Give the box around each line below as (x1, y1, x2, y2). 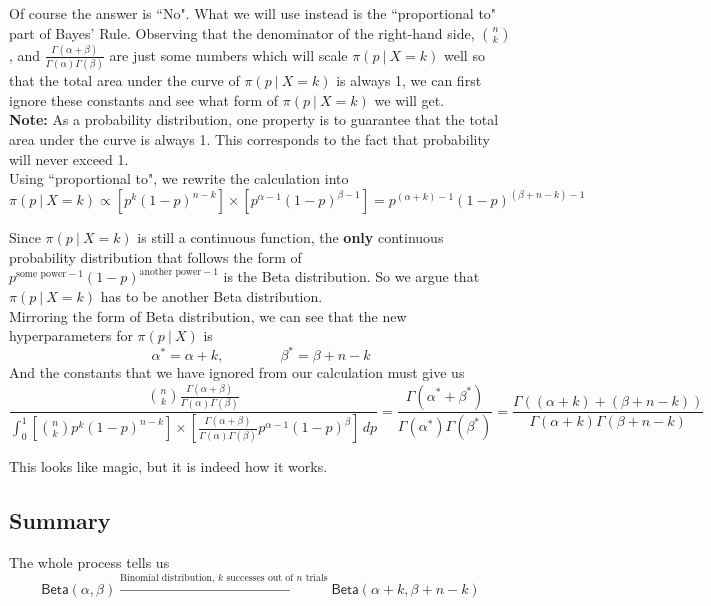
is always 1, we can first (336, 70, 482, 91)
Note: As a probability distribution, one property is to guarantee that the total (9, 109, 499, 130)
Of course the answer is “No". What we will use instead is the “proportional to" (9, 3, 497, 23)
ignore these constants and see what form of (9, 89, 279, 110)
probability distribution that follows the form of (9, 246, 302, 267)
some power (16, 269, 67, 280)
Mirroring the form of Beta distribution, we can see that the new (9, 305, 407, 326)
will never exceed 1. (9, 148, 129, 169)
